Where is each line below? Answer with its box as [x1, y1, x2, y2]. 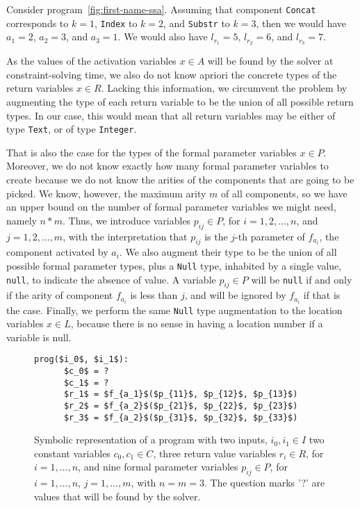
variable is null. [6, 329, 72, 344]
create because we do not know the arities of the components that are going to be [6, 172, 354, 186]
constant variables [34, 445, 111, 460]
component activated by [6, 245, 108, 259]
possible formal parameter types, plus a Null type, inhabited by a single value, [6, 258, 342, 272]
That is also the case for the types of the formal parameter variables [6, 145, 297, 159]
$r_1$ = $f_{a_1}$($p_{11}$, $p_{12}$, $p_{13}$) [63, 389, 298, 400]
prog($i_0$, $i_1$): [34, 354, 129, 365]
